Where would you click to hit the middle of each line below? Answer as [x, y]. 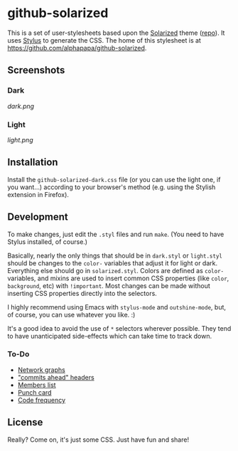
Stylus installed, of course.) [47, 242]
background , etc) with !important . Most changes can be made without [109, 285]
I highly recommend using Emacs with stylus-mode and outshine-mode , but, [117, 307]
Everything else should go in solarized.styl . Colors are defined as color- [116, 270]
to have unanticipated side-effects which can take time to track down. [110, 336]
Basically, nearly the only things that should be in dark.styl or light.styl [115, 255]
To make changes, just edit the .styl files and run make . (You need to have [116, 234]
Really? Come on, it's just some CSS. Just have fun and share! [98, 440]
